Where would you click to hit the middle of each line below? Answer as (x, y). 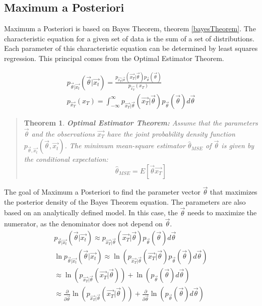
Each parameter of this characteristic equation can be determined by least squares (131, 48)
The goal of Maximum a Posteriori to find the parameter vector (102, 192)
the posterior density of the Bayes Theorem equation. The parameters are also (125, 201)
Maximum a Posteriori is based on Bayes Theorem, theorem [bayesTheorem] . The (130, 28)
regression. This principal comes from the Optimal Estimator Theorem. (114, 58)
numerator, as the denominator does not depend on (83, 224)
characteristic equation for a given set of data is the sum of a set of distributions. (129, 38)
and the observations (63, 133)
